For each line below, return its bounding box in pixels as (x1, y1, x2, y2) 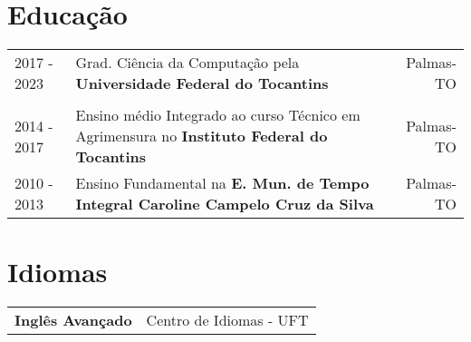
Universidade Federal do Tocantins (75, 73, 329, 94)
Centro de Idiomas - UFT (146, 309, 309, 331)
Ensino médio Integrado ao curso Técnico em (75, 104, 360, 126)
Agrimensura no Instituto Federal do (75, 125, 328, 147)
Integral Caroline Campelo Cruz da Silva (75, 193, 374, 215)
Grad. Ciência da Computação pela (75, 52, 300, 73)
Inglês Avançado (14, 309, 132, 331)
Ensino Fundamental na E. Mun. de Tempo (75, 172, 370, 194)
